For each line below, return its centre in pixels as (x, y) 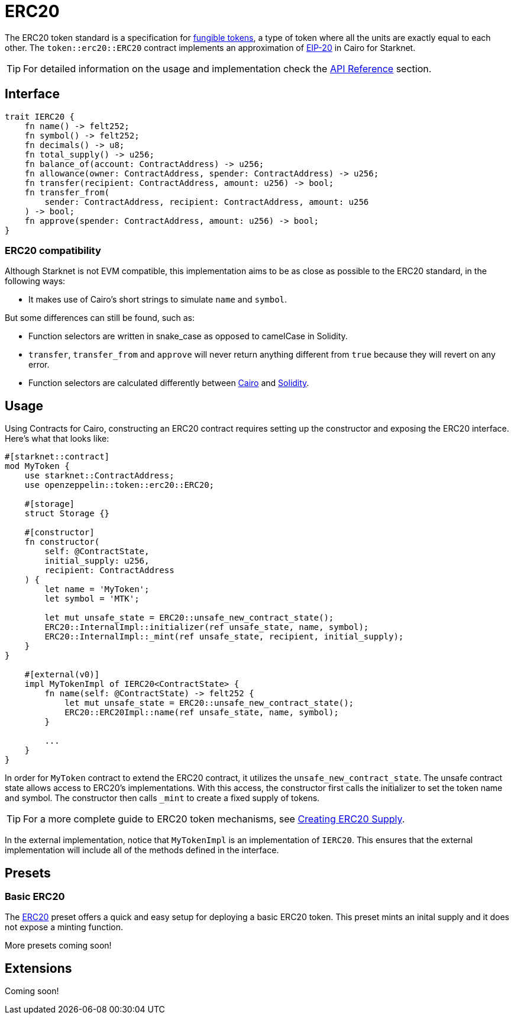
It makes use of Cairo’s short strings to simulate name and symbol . (158, 300)
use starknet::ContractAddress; (99, 476)
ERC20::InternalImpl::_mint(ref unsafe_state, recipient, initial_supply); (224, 637)
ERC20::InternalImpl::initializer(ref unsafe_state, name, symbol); (207, 627)
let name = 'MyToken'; (97, 589)
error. (39, 365)
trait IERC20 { (40, 116)
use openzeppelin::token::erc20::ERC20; (119, 485)
